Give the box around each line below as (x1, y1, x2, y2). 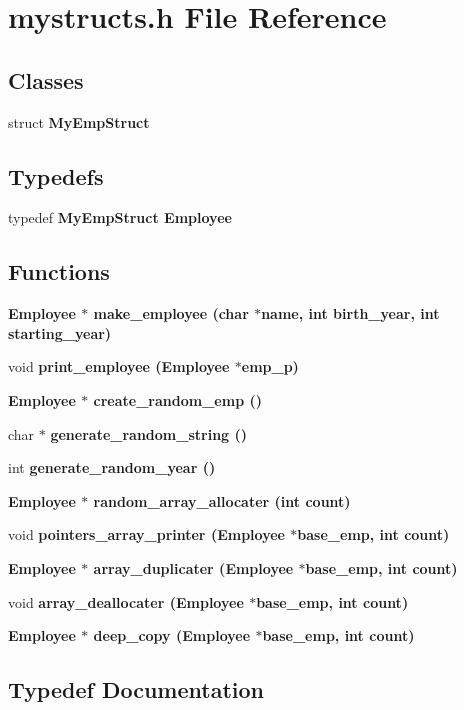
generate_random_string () (50, 423, 248, 444)
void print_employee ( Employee (8, 356, 230, 377)
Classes (8, 64, 84, 95)
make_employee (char (93, 303, 249, 324)
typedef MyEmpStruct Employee (8, 207, 232, 228)
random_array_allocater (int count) (93, 490, 351, 511)
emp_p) (241, 356, 299, 377)
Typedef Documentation (8, 674, 264, 705)
